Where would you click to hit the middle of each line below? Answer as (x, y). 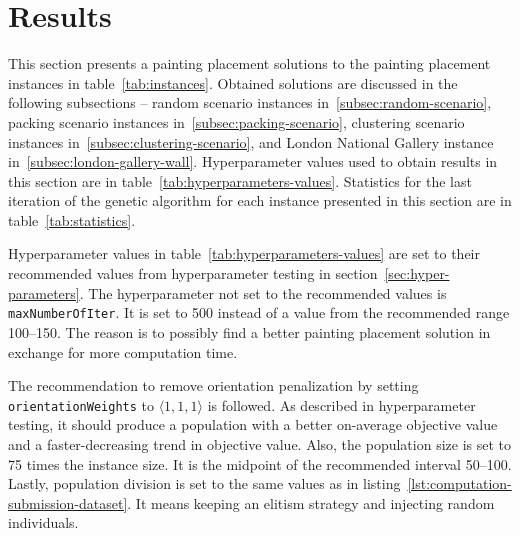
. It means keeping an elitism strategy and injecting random (311, 502)
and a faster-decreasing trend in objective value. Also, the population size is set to (260, 443)
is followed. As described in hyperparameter (341, 404)
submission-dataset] (68, 502)
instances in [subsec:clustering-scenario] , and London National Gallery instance (251, 141)
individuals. (43, 522)
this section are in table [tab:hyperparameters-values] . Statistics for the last (240, 180)
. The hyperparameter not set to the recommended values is (263, 292)
